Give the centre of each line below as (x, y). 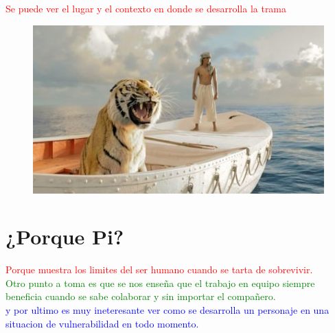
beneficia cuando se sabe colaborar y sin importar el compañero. (141, 296)
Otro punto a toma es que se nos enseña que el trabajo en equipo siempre (160, 283)
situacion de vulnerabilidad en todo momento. (102, 323)
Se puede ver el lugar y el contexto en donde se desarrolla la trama (146, 8)
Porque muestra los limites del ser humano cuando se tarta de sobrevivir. (159, 269)
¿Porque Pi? (65, 237)
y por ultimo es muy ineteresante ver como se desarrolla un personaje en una (167, 310)
